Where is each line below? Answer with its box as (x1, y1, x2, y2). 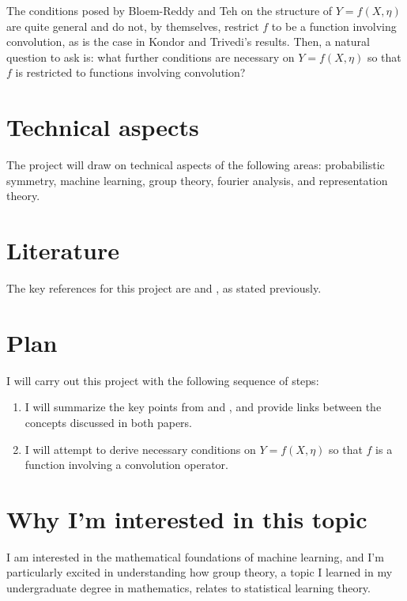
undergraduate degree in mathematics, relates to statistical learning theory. (6, 580, 371, 595)
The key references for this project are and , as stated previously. (6, 280, 322, 296)
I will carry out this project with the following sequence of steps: (6, 372, 319, 388)
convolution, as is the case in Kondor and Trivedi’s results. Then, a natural (6, 33, 370, 50)
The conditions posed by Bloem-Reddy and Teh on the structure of (6, 2, 333, 18)
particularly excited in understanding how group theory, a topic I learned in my (6, 564, 393, 580)
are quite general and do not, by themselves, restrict (6, 17, 259, 34)
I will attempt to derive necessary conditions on (24, 440, 256, 457)
